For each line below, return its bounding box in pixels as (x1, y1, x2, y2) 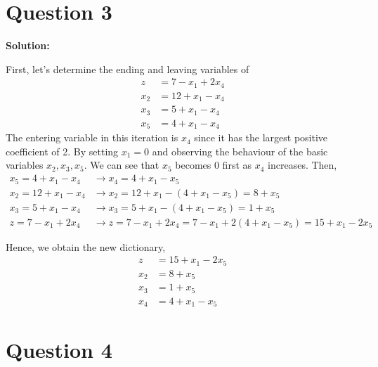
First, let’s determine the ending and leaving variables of (6, 61, 249, 76)
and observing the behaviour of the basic (152, 143, 328, 158)
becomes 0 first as (175, 157, 252, 172)
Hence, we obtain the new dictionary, (6, 239, 166, 254)
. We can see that (84, 157, 159, 172)
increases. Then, (268, 157, 337, 172)
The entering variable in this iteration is (6, 130, 178, 145)
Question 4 (6, 335, 112, 364)
